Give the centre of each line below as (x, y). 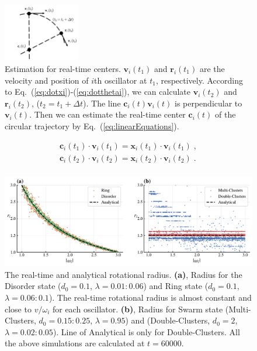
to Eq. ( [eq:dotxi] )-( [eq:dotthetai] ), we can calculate (98, 92)
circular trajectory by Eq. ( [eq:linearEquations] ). (92, 125)
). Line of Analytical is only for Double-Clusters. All (146, 331)
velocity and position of (47, 80)
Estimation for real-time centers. (63, 68)
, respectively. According (199, 80)
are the (212, 68)
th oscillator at (121, 80)
